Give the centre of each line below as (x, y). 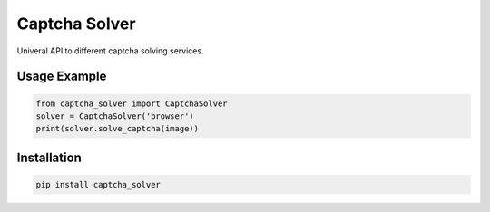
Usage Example (62, 77)
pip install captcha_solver (98, 184)
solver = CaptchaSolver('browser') (115, 116)
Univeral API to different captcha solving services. (110, 51)
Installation (49, 157)
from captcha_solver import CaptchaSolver (132, 103)
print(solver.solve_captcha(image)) (118, 129)
